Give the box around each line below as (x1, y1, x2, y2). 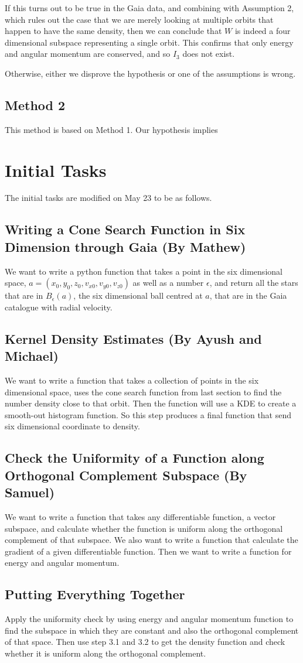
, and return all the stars (209, 276, 298, 289)
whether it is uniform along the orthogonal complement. (5, 647, 206, 659)
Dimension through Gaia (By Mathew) (5, 237, 246, 255)
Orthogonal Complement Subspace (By (5, 466, 247, 484)
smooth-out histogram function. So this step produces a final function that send (5, 408, 292, 421)
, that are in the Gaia (209, 289, 287, 302)
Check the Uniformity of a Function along (5, 449, 264, 467)
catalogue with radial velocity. (5, 300, 113, 313)
